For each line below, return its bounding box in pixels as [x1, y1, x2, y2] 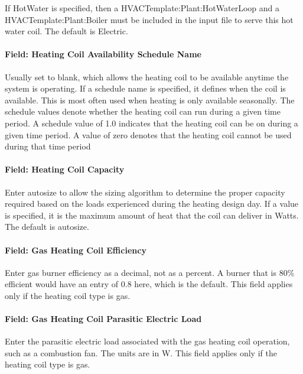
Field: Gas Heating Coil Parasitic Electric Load [5, 313, 202, 325]
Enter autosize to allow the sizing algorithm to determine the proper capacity [5, 186, 285, 198]
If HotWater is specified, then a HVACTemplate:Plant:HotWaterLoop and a [5, 2, 279, 14]
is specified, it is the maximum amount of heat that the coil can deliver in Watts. [5, 209, 299, 221]
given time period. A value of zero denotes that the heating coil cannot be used [5, 128, 292, 141]
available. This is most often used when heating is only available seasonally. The [5, 93, 295, 106]
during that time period [5, 140, 91, 152]
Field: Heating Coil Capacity [5, 163, 125, 175]
